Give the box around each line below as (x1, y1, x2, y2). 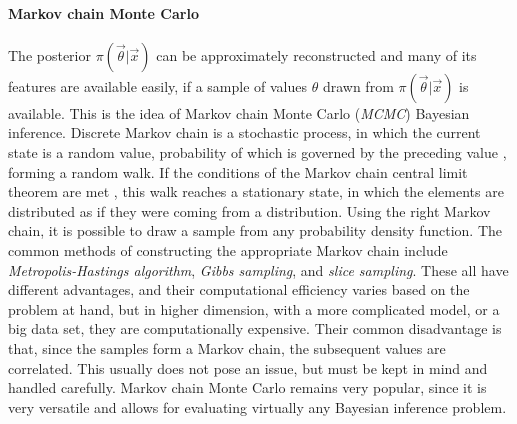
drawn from (322, 75, 394, 96)
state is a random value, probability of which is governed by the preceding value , (8, 141, 507, 162)
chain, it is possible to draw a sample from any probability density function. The (8, 220, 503, 241)
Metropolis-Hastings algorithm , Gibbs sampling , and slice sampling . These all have (8, 259, 509, 280)
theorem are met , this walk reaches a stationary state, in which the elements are (8, 181, 504, 202)
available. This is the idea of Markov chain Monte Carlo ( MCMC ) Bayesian (8, 102, 470, 123)
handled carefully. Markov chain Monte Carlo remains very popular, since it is (8, 377, 487, 398)
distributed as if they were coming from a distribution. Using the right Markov (8, 200, 491, 221)
